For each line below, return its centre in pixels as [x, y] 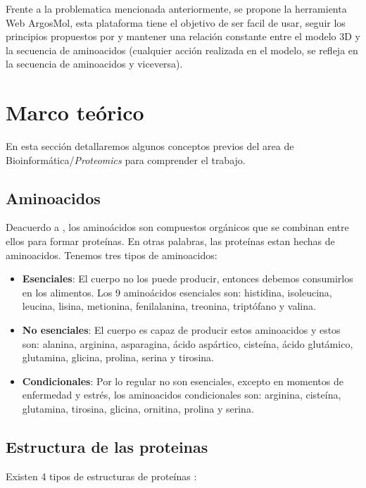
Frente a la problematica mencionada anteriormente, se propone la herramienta [176, 8]
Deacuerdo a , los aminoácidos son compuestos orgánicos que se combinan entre [177, 227]
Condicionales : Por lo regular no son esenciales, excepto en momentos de [183, 381]
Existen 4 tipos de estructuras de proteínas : [101, 476]
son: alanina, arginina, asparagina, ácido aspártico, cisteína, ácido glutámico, [188, 343]
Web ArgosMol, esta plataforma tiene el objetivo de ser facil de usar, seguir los [176, 22]
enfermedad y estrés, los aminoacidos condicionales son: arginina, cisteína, [182, 395]
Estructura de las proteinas [107, 446]
